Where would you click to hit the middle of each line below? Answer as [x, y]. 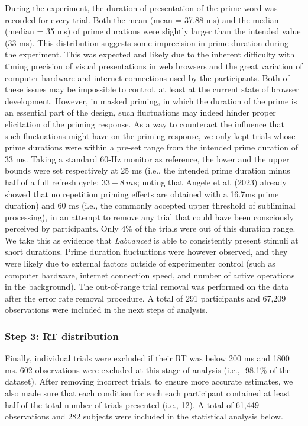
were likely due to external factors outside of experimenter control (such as [140, 263]
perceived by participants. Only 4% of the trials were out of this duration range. [150, 228]
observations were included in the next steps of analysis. [106, 310]
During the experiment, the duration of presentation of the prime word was [141, 8]
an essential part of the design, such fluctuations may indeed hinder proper [140, 112]
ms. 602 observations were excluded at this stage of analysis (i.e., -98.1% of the [148, 369]
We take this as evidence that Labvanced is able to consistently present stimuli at [152, 240]
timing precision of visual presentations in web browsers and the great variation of [154, 65]
